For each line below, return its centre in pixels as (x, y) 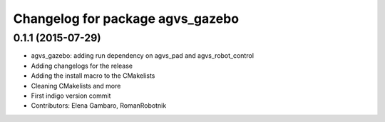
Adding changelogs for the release (82, 66)
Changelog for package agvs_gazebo (126, 19)
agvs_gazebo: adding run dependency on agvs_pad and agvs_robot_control (143, 56)
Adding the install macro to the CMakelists (93, 76)
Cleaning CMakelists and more (76, 86)
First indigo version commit (71, 96)
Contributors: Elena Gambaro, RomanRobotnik (99, 106)
